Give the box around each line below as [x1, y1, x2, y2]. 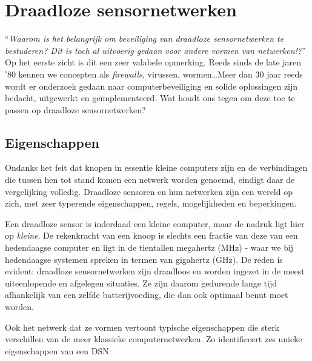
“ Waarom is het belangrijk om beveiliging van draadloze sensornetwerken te [5, 32, 284, 45]
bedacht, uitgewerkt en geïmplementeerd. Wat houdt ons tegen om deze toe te [5, 91, 295, 104]
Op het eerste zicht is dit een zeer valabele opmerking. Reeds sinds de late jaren [5, 56, 302, 68]
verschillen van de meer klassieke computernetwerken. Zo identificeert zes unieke [5, 333, 302, 345]
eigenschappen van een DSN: [5, 344, 111, 357]
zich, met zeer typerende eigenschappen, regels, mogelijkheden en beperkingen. [5, 197, 297, 210]
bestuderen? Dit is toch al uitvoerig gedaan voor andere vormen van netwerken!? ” [5, 44, 306, 56]
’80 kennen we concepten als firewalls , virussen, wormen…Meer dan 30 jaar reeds [5, 67, 303, 80]
